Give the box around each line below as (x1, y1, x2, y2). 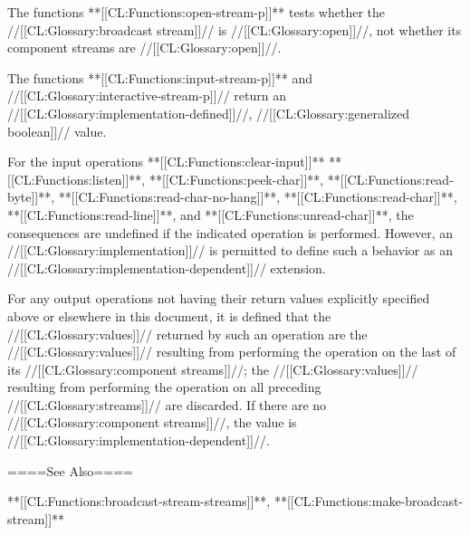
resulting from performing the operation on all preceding (7, 377, 321, 396)
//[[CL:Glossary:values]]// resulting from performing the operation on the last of (7, 342, 456, 361)
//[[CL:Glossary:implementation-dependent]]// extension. (7, 258, 326, 277)
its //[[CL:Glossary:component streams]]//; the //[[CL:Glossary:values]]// (7, 359, 418, 378)
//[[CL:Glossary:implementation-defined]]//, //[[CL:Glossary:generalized (7, 103, 409, 122)
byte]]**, (7, 187, 55, 206)
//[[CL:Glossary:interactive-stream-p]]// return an (7, 86, 286, 105)
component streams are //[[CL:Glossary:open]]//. (7, 38, 282, 57)
